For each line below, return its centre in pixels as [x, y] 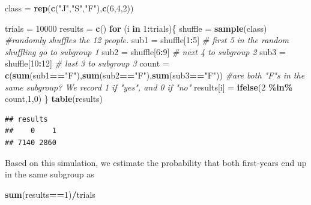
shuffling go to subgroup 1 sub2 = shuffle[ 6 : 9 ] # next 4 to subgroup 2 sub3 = [145, 51]
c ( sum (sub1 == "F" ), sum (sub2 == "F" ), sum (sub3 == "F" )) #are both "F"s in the [155, 75]
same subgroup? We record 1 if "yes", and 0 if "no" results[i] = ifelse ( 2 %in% [149, 87]
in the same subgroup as [50, 174]
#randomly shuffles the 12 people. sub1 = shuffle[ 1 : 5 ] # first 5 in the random [147, 40]
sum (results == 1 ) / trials [50, 194]
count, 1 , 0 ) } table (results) [54, 99]
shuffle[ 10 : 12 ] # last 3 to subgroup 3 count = [87, 63]
